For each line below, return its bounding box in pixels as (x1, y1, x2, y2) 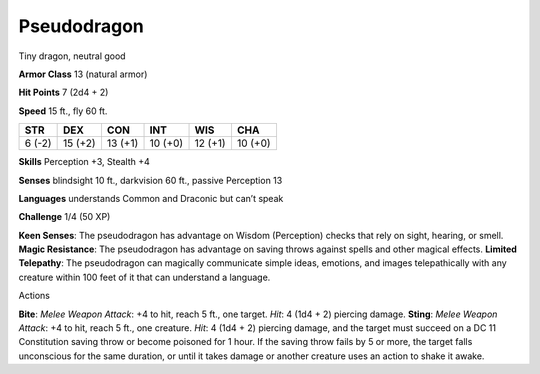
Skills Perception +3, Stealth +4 (18, 156, 150, 168)
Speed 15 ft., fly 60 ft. (18, 105, 108, 117)
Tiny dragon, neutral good (18, 50, 126, 62)
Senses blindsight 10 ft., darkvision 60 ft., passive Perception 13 (18, 174, 283, 186)
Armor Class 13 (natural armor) (18, 68, 148, 80)
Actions (18, 290, 50, 302)
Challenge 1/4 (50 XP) (18, 211, 111, 223)
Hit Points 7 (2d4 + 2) (18, 86, 109, 99)
